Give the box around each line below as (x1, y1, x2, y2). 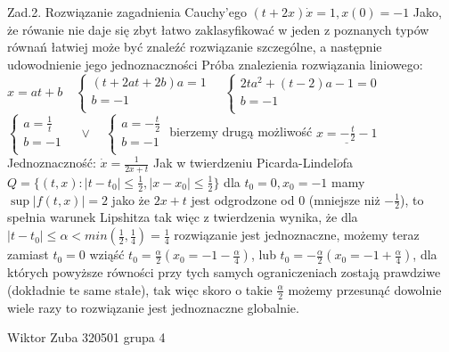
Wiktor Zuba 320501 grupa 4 (7, 328, 166, 347)
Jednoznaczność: (7, 153, 96, 171)
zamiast (7, 245, 49, 264)
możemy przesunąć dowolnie (288, 280, 442, 299)
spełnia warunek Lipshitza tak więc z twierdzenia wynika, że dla (7, 208, 358, 226)
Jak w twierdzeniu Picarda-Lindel (152, 153, 337, 171)
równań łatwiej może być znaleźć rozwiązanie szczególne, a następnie (7, 37, 382, 56)
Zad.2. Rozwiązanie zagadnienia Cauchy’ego (7, 3, 247, 20)
